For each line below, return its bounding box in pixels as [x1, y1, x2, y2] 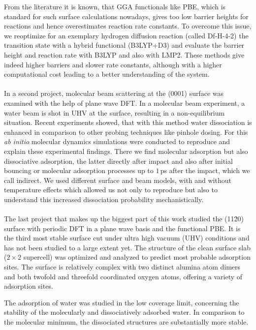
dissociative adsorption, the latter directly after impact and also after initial [4, 155, 233, 166]
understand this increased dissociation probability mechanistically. [4, 194, 204, 204]
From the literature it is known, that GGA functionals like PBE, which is [4, 1, 226, 11]
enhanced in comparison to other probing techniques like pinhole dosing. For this [4, 126, 248, 137]
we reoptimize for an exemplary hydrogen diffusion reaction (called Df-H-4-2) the [4, 30, 249, 40]
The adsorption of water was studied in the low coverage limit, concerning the [4, 297, 239, 307]
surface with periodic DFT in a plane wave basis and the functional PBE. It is [4, 223, 241, 233]
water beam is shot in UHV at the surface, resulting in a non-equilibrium [4, 107, 225, 118]
